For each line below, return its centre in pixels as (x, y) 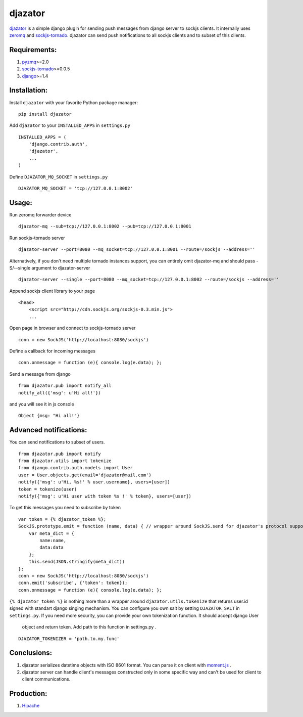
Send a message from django (40, 374)
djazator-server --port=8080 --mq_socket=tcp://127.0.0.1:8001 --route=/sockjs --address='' (137, 250)
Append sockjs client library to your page (52, 291)
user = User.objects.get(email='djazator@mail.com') (85, 475)
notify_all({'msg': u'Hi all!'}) (60, 393)
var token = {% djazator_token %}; (62, 519)
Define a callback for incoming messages (53, 351)
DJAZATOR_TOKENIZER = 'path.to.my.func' (69, 639)
